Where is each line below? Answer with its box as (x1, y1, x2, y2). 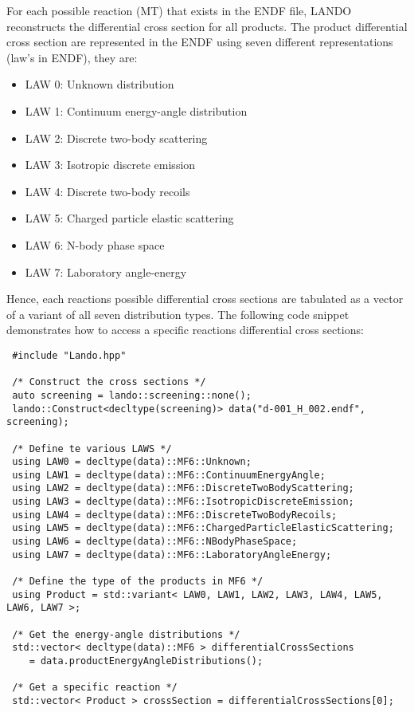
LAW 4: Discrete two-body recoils (25, 183, 190, 199)
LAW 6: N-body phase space (25, 236, 165, 253)
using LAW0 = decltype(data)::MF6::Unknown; (12, 456, 252, 468)
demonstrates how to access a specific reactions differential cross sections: (6, 321, 364, 338)
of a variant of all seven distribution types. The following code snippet (6, 305, 350, 322)
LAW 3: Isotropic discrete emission (25, 156, 196, 173)
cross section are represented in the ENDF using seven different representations (6, 33, 393, 50)
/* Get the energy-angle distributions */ (12, 628, 240, 640)
